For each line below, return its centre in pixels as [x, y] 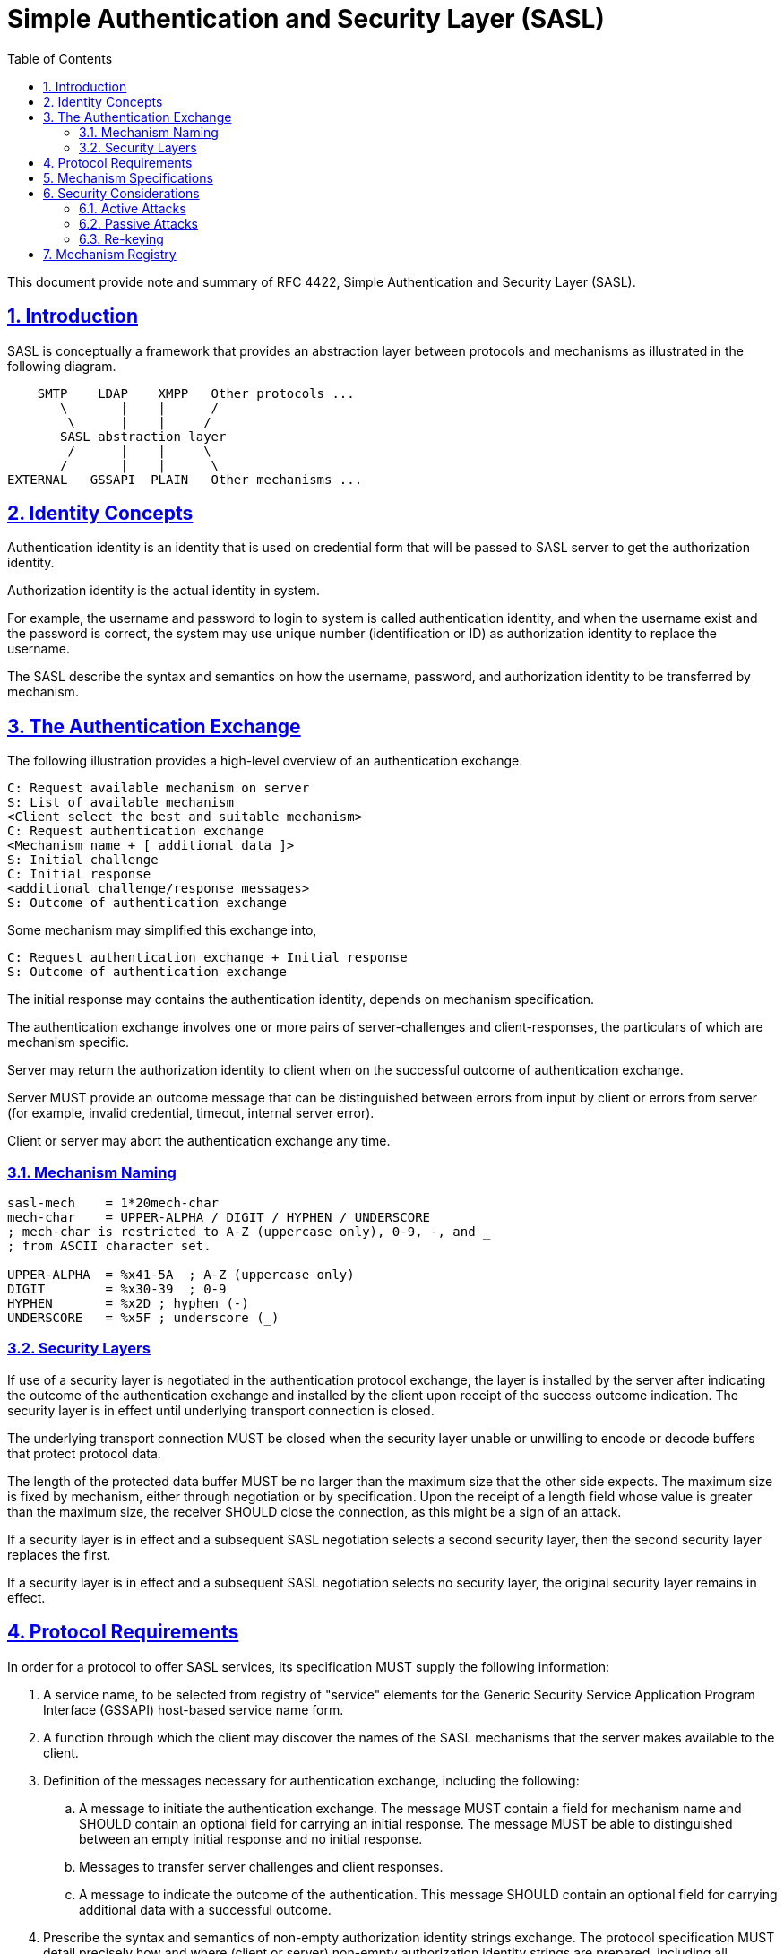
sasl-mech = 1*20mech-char [113, 1203]
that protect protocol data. [84, 1453]
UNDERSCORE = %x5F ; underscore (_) [143, 1318]
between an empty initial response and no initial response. [251, 1838]
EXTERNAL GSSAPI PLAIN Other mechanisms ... [185, 479]
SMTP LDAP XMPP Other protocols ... [196, 393]
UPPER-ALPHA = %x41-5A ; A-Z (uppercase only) [181, 1275]
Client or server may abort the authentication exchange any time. [199, 1141]
